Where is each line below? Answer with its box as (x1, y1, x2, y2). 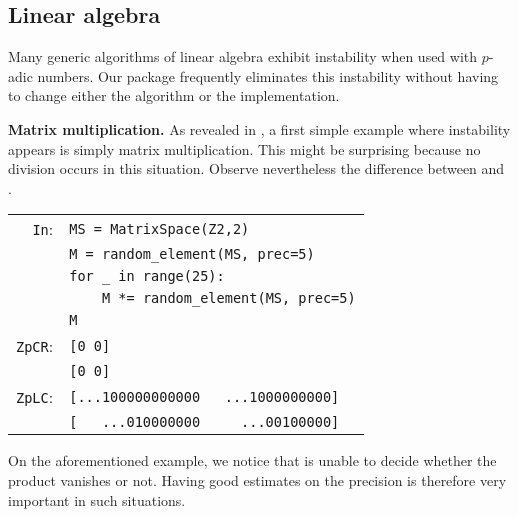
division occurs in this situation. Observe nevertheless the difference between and (8, 158, 505, 179)
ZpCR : (16, 334, 54, 358)
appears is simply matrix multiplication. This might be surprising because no (8, 138, 481, 159)
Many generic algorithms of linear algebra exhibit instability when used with (8, 46, 478, 67)
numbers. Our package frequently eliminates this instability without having (37, 65, 499, 86)
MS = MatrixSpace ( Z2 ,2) (69, 220, 250, 237)
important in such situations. (8, 489, 186, 510)
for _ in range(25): (69, 268, 225, 285)
